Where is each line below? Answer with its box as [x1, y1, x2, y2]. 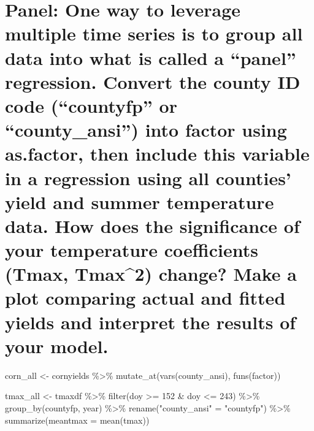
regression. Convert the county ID [5, 69, 301, 94]
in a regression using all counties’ [5, 165, 291, 190]
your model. [5, 333, 109, 358]
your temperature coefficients [5, 237, 258, 262]
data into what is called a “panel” [5, 45, 296, 70]
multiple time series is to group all [5, 21, 303, 46]
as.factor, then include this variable [5, 141, 310, 166]
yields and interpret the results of [5, 309, 296, 334]
